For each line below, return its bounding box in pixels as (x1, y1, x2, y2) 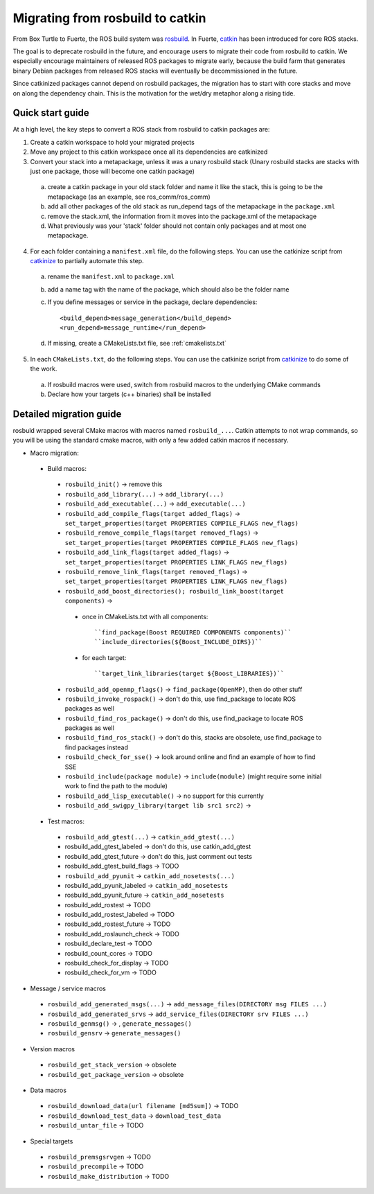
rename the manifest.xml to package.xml (47, 272, 175, 280)
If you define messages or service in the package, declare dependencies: (47, 298, 258, 306)
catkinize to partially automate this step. (30, 257, 145, 265)
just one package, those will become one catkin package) (30, 167, 195, 175)
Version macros (30, 1044, 75, 1053)
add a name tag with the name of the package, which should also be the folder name (47, 285, 290, 294)
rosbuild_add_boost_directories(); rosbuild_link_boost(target (64, 587, 284, 595)
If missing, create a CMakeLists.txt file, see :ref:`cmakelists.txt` (47, 339, 226, 348)
